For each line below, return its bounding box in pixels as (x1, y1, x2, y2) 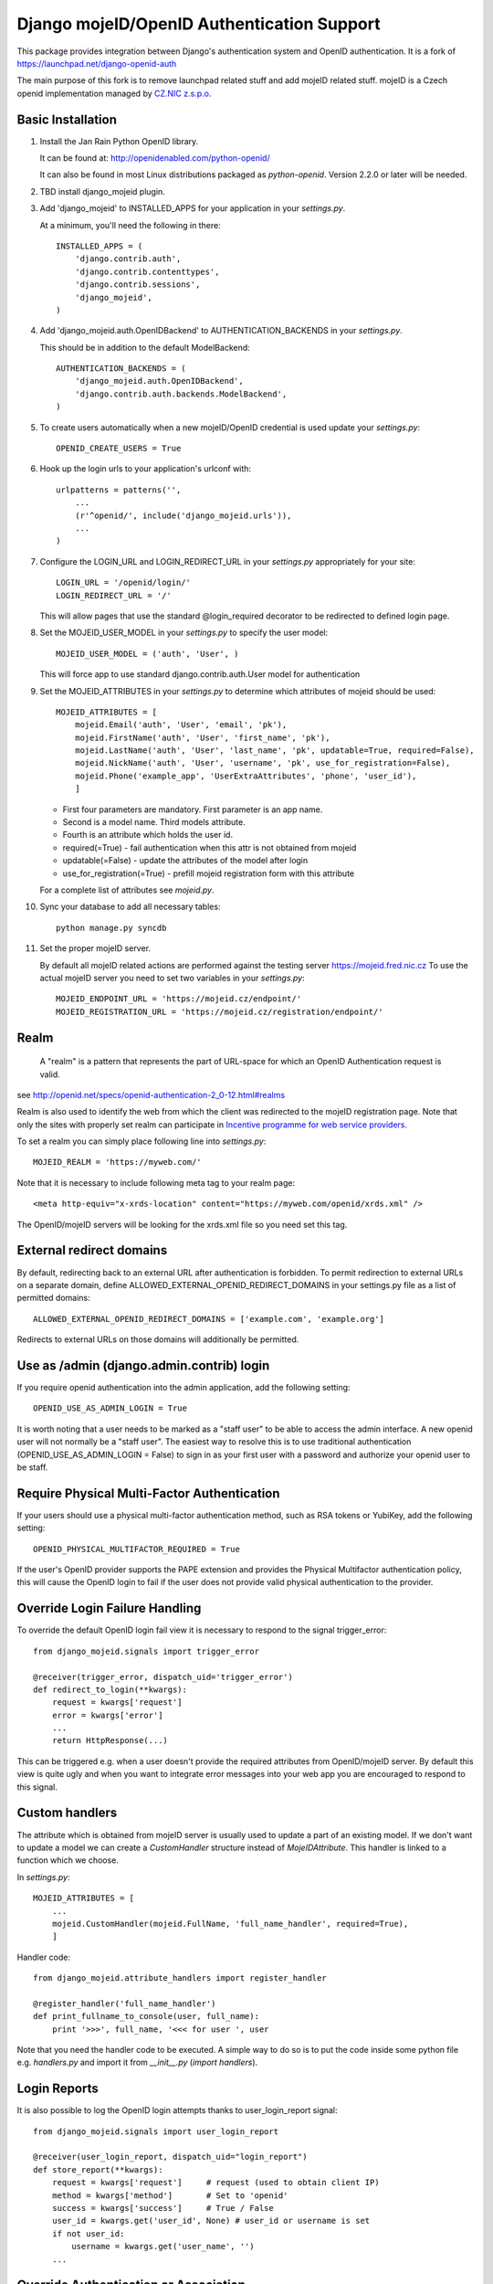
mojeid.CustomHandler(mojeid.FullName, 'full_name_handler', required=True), (51, 1919, 409, 1929)
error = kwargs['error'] (51, 1709, 163, 1720)
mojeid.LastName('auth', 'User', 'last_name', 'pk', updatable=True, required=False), (74, 745, 475, 756)
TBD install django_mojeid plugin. (39, 185, 166, 196)
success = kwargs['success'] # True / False (51, 2203, 274, 2214)
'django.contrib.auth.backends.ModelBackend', (74, 388, 288, 399)
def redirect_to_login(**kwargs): (33, 1684, 187, 1695)
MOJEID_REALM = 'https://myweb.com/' (33, 1157, 203, 1168)
